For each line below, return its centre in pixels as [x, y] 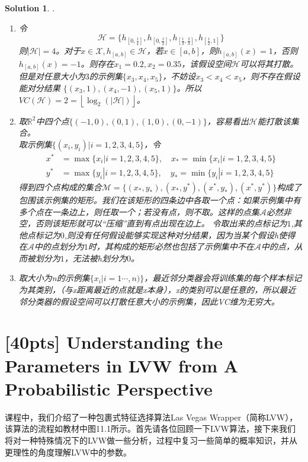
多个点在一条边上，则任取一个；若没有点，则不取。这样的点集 [139, 211]
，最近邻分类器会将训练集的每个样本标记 [223, 278]
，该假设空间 [206, 63]
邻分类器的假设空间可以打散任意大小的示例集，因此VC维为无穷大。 [149, 301]
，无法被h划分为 [95, 258]
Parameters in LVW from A [122, 365]
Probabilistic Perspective [109, 388]
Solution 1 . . [30, 8]
